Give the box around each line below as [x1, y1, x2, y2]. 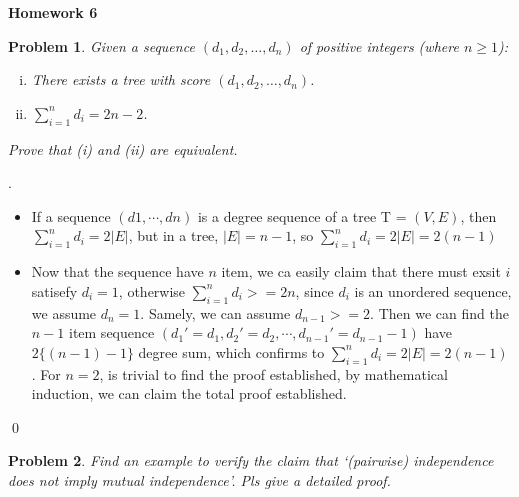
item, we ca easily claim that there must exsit [221, 261, 501, 282]
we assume [31, 302, 97, 323]
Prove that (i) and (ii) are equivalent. [8, 138, 238, 159]
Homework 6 [8, 2, 98, 22]
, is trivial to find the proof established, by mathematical [99, 363, 448, 384]
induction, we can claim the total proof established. [31, 383, 347, 404]
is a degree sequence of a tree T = [197, 205, 407, 226]
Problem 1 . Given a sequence [8, 35, 195, 56]
